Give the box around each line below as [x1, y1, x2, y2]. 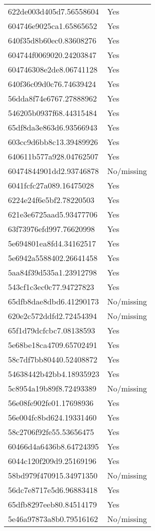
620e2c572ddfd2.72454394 [8, 310, 97, 321]
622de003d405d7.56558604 [8, 5, 99, 17]
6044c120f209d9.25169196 [8, 455, 97, 466]
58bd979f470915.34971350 [8, 469, 98, 481]
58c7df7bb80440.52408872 [8, 353, 98, 365]
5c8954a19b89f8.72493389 [8, 382, 97, 394]
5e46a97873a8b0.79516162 [8, 513, 98, 524]
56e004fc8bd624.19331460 [8, 411, 97, 423]
